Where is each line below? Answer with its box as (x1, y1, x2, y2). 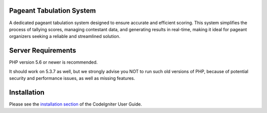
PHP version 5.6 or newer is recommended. (9, 59, 98, 65)
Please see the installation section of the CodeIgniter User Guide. (9, 101, 142, 107)
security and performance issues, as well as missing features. (9, 75, 135, 81)
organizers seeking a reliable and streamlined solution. (9, 34, 121, 39)
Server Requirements (9, 46, 77, 55)
